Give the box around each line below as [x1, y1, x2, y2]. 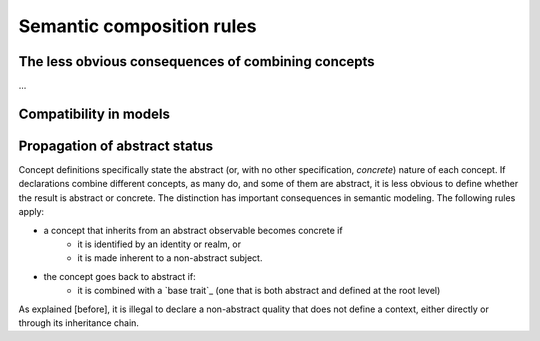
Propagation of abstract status [18, 137, 214, 154]
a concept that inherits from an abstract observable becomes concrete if [43, 224, 344, 236]
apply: [18, 206, 45, 218]
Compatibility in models [18, 105, 170, 122]
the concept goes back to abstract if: [43, 270, 196, 282]
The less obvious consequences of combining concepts [18, 53, 375, 70]
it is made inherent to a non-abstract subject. [77, 252, 263, 264]
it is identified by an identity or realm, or [77, 238, 242, 250]
